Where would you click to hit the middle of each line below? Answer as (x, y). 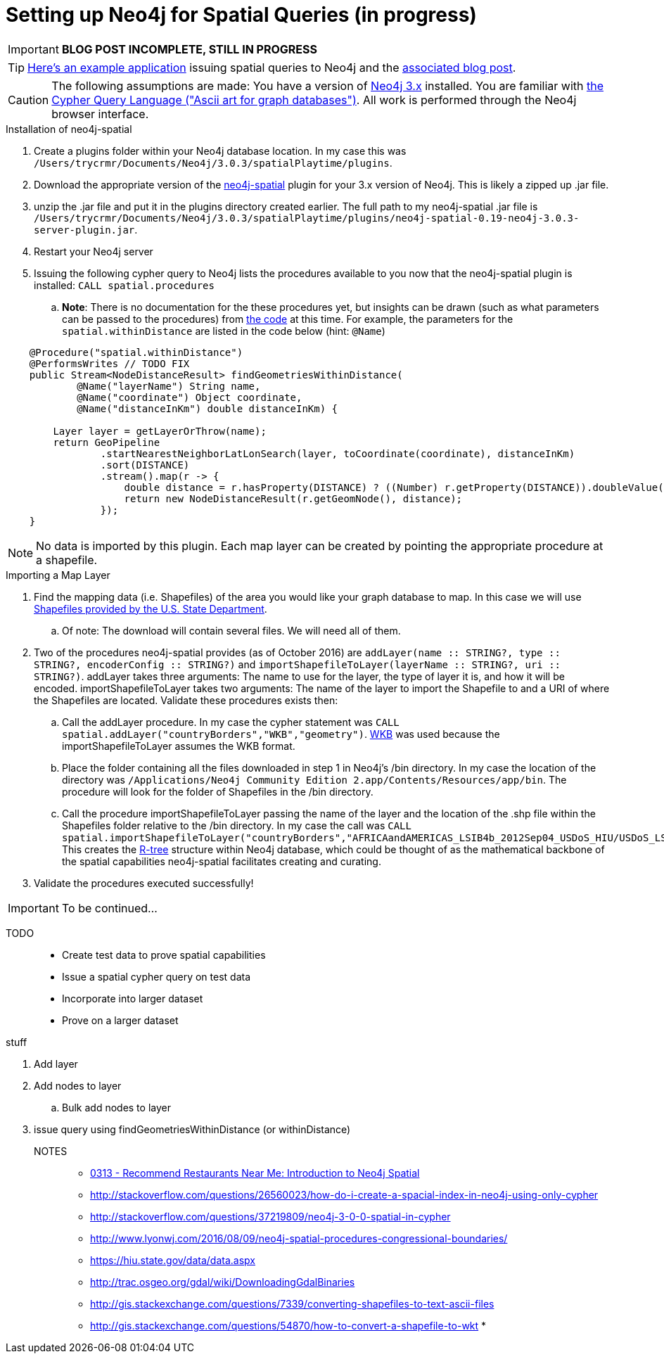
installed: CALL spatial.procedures (124, 285)
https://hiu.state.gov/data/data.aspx (173, 1260)
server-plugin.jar (84, 230)
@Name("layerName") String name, (169, 386)
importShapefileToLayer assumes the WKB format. (179, 746)
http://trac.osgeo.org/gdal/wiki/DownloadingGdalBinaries (223, 1282)
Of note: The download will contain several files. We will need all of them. (231, 630)
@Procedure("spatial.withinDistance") (136, 352)
